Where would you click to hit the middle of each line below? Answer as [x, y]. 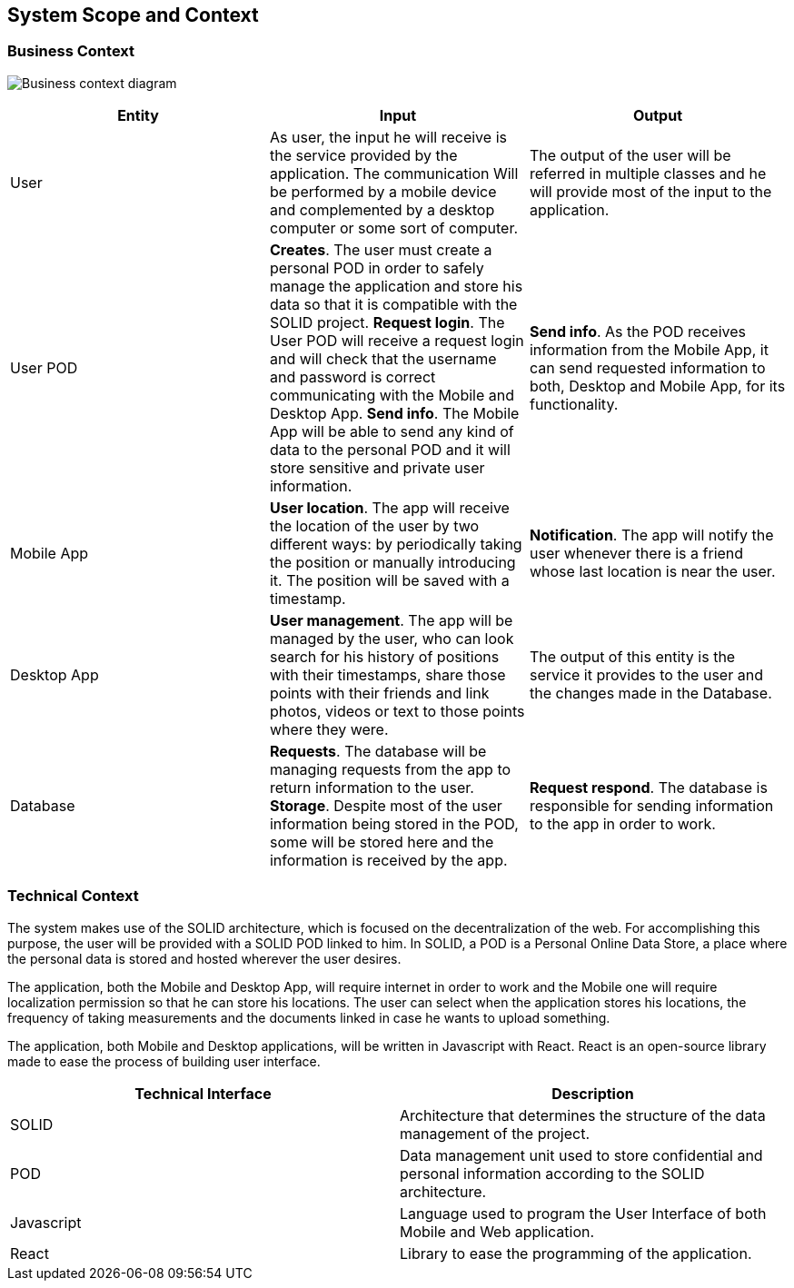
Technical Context [73, 896]
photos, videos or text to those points [397, 711]
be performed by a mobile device [383, 191]
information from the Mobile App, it [649, 349]
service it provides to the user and [646, 674]
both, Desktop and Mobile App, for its [657, 386]
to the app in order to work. [622, 823]
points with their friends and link [379, 693]
